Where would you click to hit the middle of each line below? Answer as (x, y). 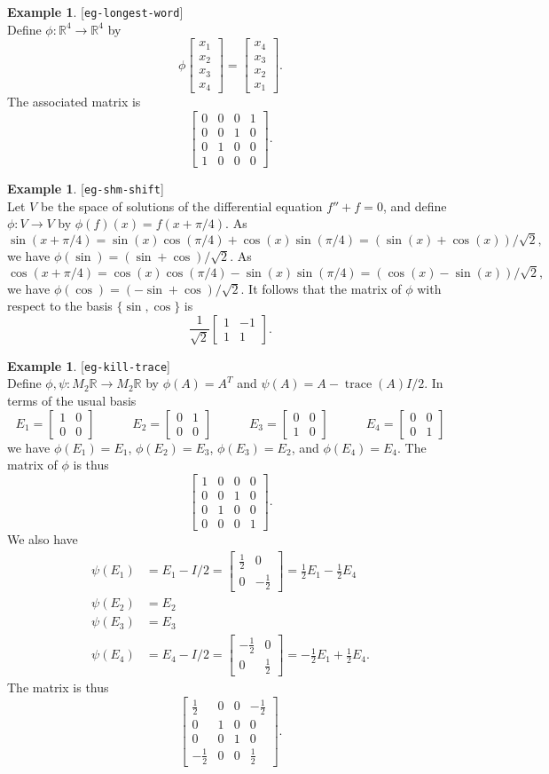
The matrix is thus (58, 687)
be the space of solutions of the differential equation (181, 205)
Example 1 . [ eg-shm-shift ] (86, 188)
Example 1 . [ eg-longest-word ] (95, 12)
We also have (43, 538)
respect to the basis (60, 306)
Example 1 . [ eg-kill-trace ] (89, 365)
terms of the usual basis (72, 401)
